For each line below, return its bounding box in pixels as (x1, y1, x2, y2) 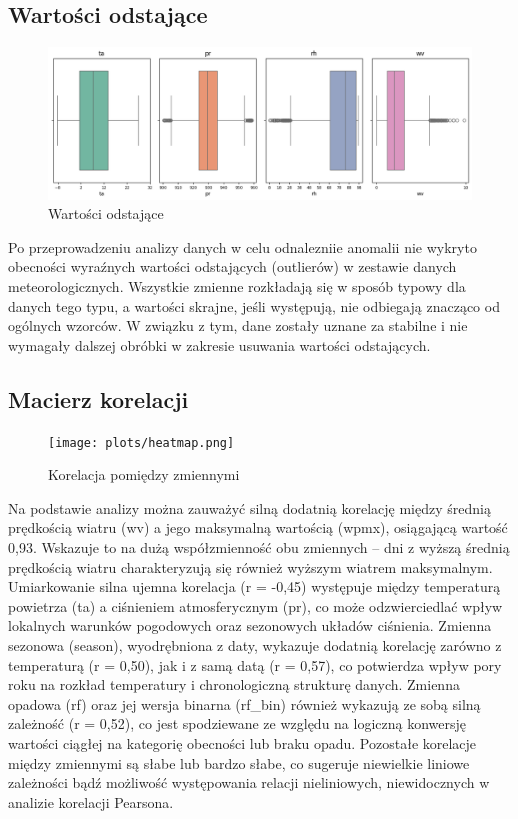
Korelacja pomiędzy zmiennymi (48, 464, 240, 485)
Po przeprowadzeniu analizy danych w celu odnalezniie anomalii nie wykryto (8, 236, 477, 257)
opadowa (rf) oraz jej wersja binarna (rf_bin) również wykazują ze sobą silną (8, 693, 481, 714)
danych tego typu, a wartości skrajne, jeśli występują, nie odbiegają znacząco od (8, 295, 500, 316)
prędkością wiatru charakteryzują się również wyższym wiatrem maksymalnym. (8, 556, 493, 577)
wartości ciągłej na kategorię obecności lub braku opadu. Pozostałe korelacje (8, 732, 477, 753)
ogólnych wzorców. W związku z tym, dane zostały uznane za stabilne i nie (8, 315, 468, 336)
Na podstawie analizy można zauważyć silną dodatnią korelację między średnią (8, 497, 491, 518)
